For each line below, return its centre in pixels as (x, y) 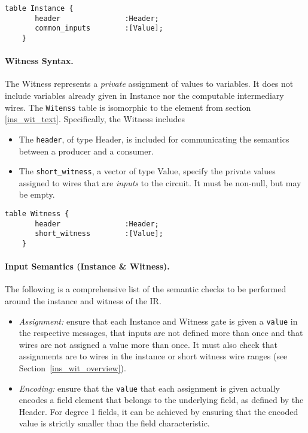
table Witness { (37, 214)
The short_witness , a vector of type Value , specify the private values (147, 171)
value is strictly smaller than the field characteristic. (114, 423)
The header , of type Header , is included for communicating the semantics (154, 139)
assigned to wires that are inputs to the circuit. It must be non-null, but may (160, 182)
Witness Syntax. (39, 61)
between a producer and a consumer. (86, 151)
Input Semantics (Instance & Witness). (87, 266)
